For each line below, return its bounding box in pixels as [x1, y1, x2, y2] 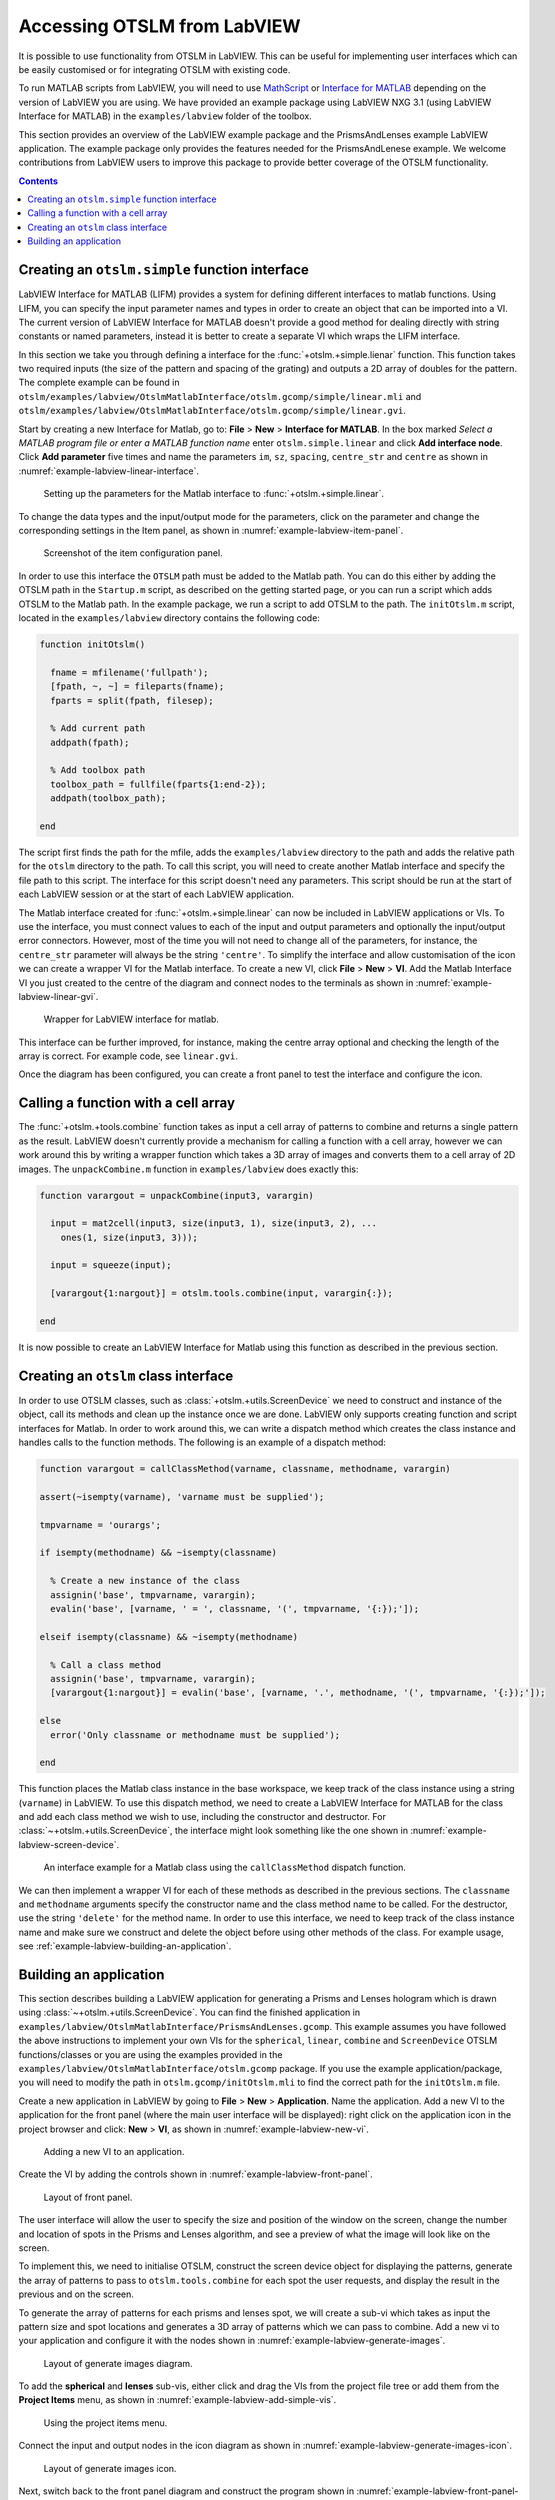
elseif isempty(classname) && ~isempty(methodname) [39, 1631, 299, 1642]
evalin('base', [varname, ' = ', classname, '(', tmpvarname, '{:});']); [50, 1603, 420, 1614]
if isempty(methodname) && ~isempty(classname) [39, 1547, 277, 1559]
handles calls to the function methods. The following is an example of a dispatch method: [18, 1436, 387, 1449]
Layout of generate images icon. [43, 2462, 177, 2474]
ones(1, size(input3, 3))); [60, 1231, 199, 1243]
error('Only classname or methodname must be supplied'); [50, 1729, 341, 1740]
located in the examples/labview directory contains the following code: [18, 611, 320, 624]
